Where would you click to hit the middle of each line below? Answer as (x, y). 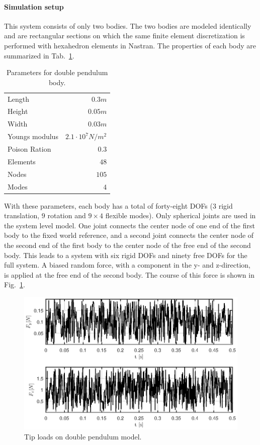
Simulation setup (34, 6)
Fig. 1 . (15, 284)
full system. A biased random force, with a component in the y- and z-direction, (127, 265)
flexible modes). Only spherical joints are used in (181, 215)
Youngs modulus (33, 136)
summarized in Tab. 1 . (39, 55)
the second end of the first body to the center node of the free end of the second (127, 245)
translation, (22, 215)
